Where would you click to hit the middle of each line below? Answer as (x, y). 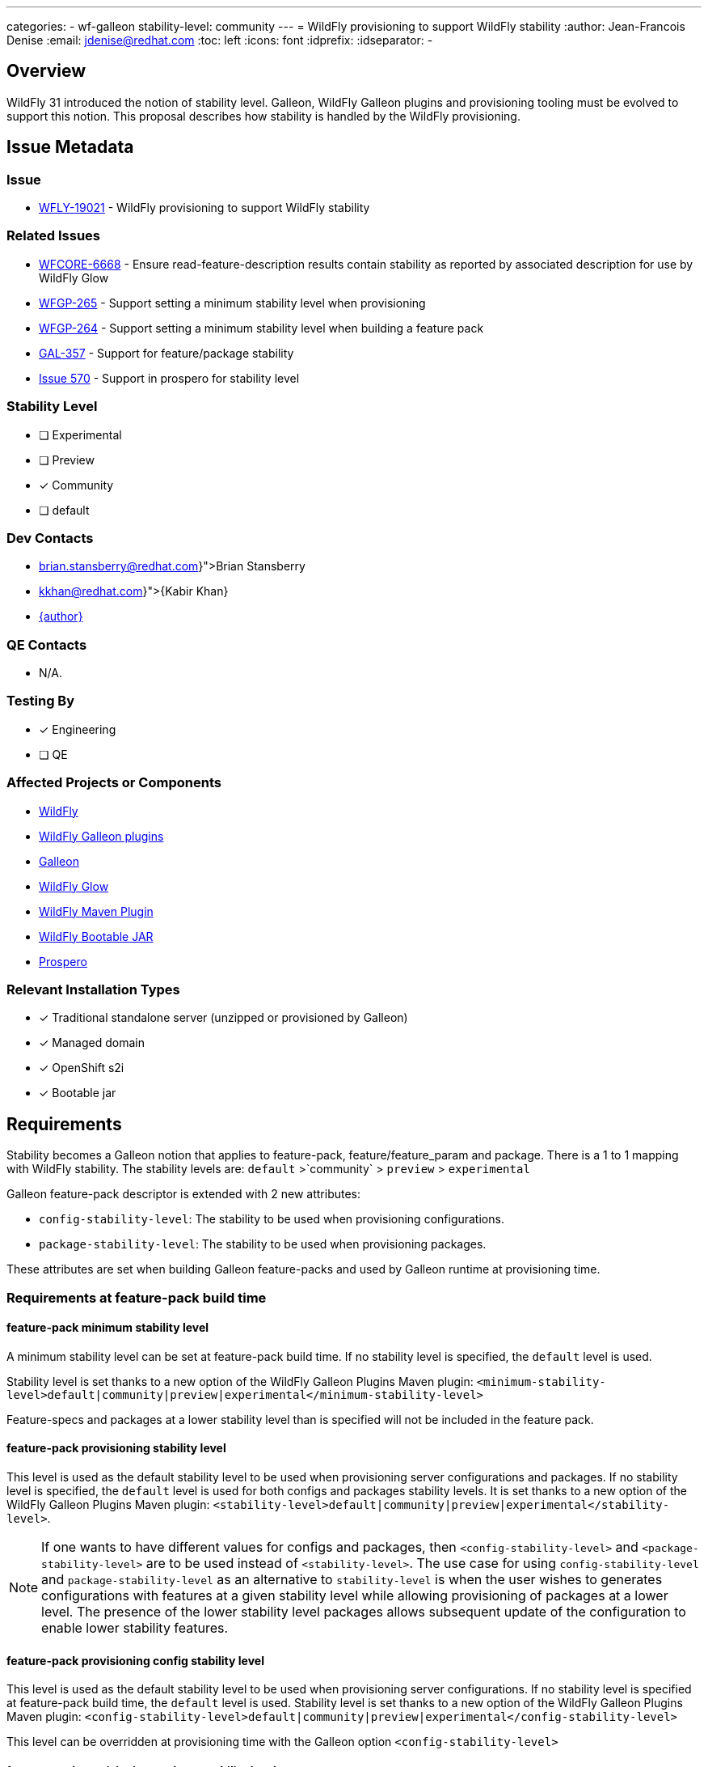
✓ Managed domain (92, 1043)
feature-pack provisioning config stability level (135, 1660)
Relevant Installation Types (93, 989)
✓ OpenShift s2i (82, 1068)
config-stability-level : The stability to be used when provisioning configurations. (272, 1219)
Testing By (41, 701)
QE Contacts (47, 644)
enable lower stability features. (135, 1627)
